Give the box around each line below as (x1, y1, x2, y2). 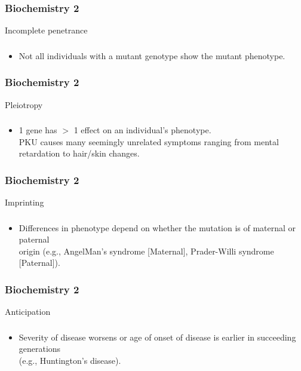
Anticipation (5, 305, 51, 318)
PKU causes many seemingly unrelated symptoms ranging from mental (19, 135, 279, 148)
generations (19, 342, 61, 355)
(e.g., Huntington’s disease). (19, 354, 121, 366)
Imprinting (5, 196, 44, 209)
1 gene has (19, 124, 57, 136)
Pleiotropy (5, 98, 43, 111)
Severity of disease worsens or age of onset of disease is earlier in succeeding (19, 330, 296, 343)
